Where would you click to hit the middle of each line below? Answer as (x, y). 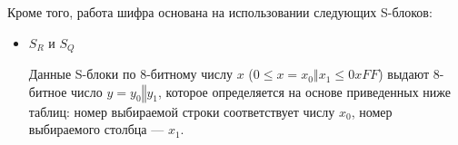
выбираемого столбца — (96, 129)
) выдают (404, 74)
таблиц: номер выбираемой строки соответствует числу (182, 111)
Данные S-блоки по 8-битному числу (131, 74)
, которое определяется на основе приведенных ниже (305, 91)
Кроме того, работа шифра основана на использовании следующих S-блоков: (220, 12)
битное (48, 91)
